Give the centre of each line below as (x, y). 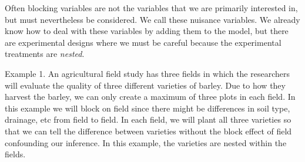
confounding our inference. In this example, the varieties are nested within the (146, 142)
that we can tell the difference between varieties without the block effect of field (148, 131)
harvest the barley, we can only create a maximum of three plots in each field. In (150, 97)
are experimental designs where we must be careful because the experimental (143, 42)
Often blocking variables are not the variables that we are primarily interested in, (151, 8)
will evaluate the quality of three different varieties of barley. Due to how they (145, 85)
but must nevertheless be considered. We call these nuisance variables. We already (152, 19)
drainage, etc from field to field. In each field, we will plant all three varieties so (148, 119)
